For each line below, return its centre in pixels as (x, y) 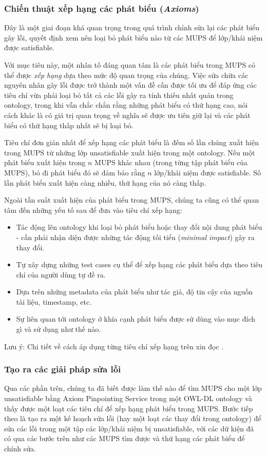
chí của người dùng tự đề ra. (61, 274)
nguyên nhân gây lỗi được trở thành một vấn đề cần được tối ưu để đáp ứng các (131, 85)
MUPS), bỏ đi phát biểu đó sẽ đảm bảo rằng (75, 172)
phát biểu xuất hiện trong (45, 162)
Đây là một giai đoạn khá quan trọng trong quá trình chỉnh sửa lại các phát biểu (132, 27)
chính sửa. (20, 449)
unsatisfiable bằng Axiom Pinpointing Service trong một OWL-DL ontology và (128, 398)
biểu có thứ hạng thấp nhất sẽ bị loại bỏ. (69, 125)
